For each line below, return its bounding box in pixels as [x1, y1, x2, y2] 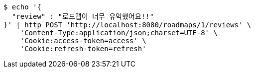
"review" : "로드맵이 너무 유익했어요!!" [11, 12, 154, 20]
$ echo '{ [3, 3, 41, 11]
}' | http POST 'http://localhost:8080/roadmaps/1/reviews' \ [3, 21, 252, 29]
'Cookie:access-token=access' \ [20, 37, 146, 45]
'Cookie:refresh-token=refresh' [20, 45, 146, 53]
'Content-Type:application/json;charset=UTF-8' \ [20, 29, 218, 37]
